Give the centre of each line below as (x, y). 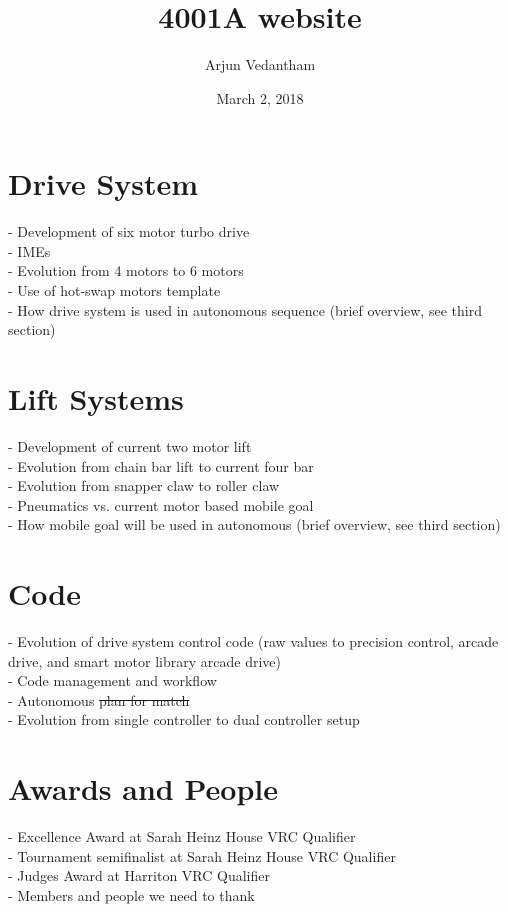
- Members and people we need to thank (131, 894)
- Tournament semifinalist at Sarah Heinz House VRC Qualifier (202, 855)
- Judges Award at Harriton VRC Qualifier (139, 875)
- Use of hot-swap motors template (114, 290)
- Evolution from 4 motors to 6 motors (126, 270)
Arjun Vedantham (260, 64)
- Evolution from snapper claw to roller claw (144, 485)
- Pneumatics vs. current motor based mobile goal (161, 504)
